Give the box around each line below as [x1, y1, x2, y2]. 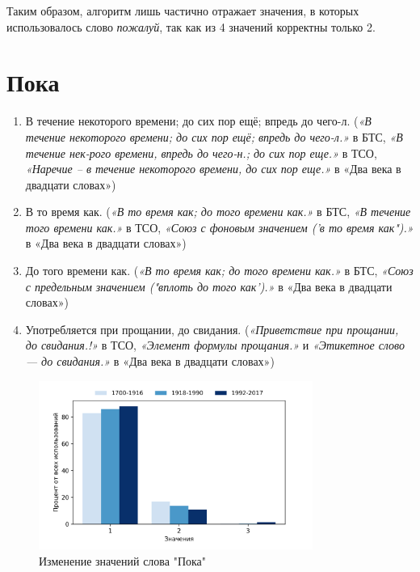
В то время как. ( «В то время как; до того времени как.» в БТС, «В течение [25, 203, 411, 220]
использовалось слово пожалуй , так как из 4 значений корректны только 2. [6, 18, 376, 35]
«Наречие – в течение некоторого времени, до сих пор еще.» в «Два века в [25, 160, 401, 177]
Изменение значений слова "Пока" [39, 552, 207, 569]
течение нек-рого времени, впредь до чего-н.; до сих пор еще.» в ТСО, [25, 144, 377, 161]
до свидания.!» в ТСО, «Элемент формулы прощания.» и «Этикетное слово [25, 337, 405, 354]
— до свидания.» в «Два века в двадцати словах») [25, 353, 275, 370]
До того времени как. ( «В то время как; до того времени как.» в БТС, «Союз [25, 262, 414, 279]
